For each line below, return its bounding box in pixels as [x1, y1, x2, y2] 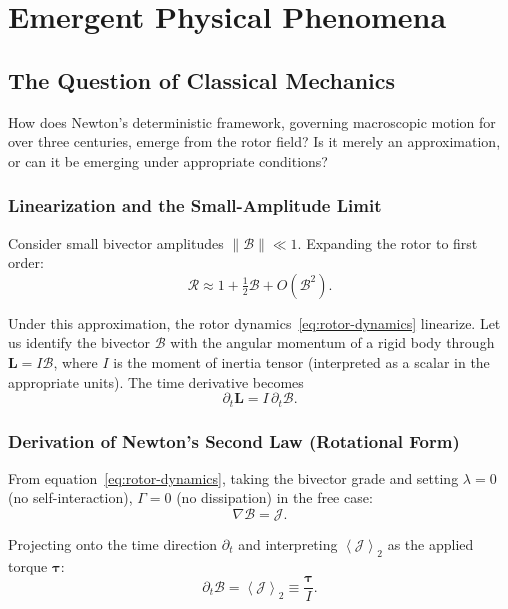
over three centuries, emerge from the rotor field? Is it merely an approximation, [8, 131, 501, 152]
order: [8, 252, 44, 273]
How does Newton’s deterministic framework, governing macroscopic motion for [8, 111, 496, 132]
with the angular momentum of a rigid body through [170, 332, 495, 353]
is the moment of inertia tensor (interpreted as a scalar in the [113, 351, 490, 372]
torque [8, 555, 48, 576]
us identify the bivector [8, 332, 151, 353]
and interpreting [238, 534, 338, 554]
